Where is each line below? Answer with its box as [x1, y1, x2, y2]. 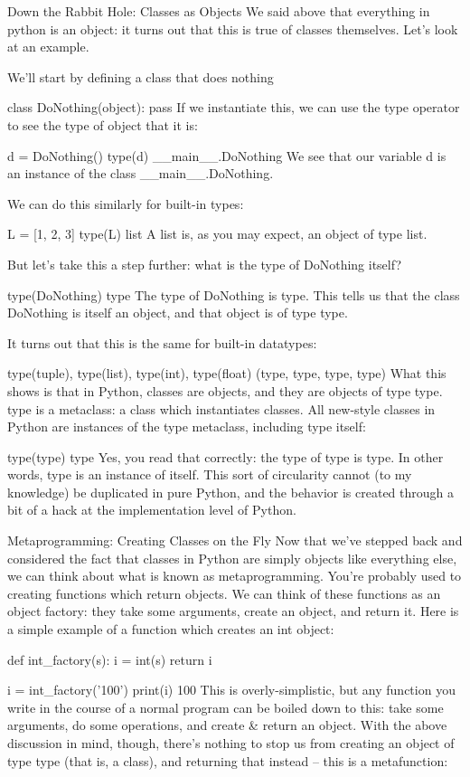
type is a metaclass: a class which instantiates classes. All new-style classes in [7, 399, 436, 418]
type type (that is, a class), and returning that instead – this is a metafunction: [7, 751, 448, 770]
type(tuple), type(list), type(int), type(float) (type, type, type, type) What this [7, 364, 446, 383]
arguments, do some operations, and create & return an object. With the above [7, 715, 447, 734]
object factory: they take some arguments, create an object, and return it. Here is [7, 602, 459, 621]
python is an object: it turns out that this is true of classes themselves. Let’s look [7, 19, 458, 38]
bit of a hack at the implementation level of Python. [7, 500, 296, 519]
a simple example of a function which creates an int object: [7, 620, 334, 639]
